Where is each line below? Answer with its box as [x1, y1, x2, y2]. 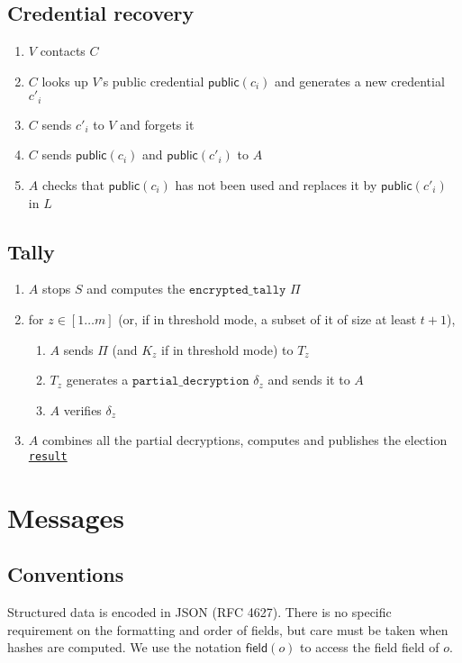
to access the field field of [300, 638, 439, 657]
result [28, 450, 68, 463]
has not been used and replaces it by [175, 176, 377, 195]
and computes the [86, 279, 186, 298]
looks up [41, 71, 88, 90]
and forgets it [120, 114, 195, 133]
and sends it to [267, 370, 350, 389]
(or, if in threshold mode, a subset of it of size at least [118, 310, 417, 329]
